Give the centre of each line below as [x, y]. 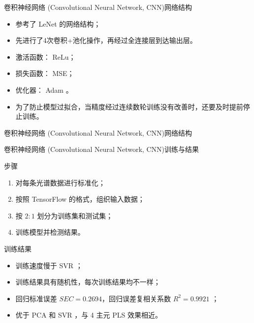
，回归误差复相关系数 [136, 298]
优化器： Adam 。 [44, 90]
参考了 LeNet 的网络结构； [58, 23]
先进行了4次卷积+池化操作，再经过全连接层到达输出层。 [106, 40]
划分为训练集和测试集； [75, 215]
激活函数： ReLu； [46, 56]
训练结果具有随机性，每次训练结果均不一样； [88, 282]
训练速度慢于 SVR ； [49, 265]
